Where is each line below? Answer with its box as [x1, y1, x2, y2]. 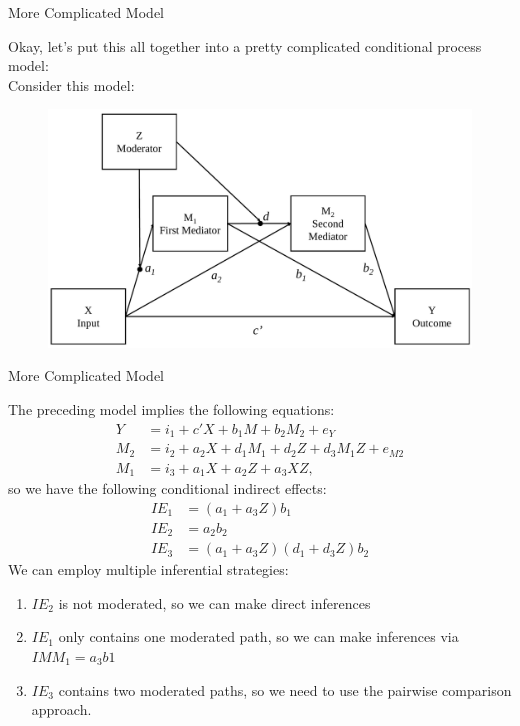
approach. [31, 699, 92, 720]
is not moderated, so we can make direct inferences [58, 592, 371, 613]
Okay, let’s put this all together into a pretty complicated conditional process [8, 35, 482, 56]
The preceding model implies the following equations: [8, 399, 335, 420]
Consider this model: [8, 74, 135, 95]
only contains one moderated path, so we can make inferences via [58, 626, 459, 647]
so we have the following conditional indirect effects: [8, 478, 327, 499]
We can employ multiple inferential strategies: [8, 559, 289, 580]
